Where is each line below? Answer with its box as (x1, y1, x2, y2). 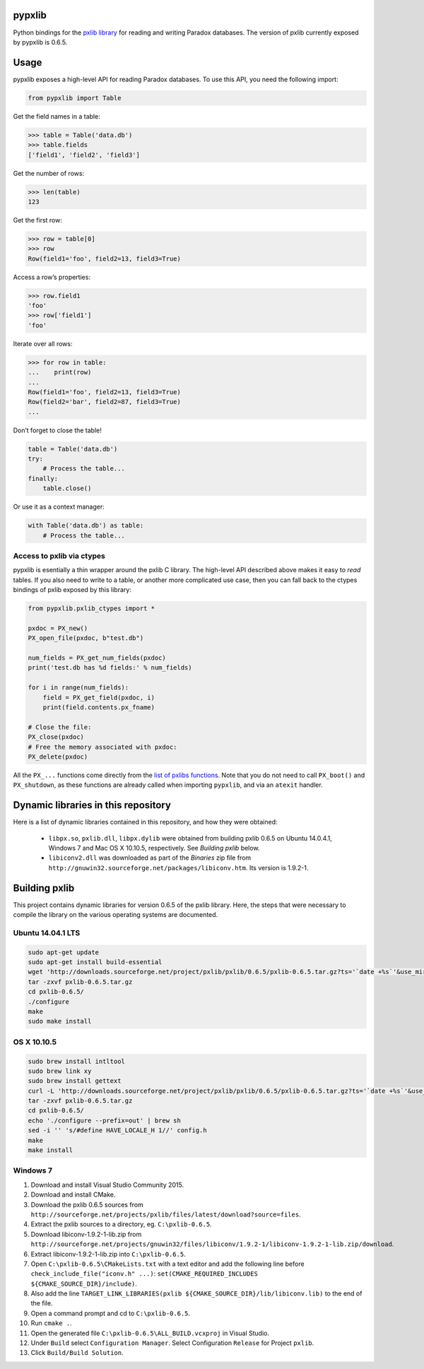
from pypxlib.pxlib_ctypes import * (28, 605, 155, 612)
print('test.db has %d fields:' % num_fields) (28, 664, 192, 672)
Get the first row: (13, 215, 63, 224)
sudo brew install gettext (28, 1077, 122, 1085)
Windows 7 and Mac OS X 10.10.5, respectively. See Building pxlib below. (48, 844, 260, 853)
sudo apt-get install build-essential (28, 958, 163, 966)
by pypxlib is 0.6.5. (13, 37, 68, 46)
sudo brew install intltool (28, 1057, 125, 1065)
